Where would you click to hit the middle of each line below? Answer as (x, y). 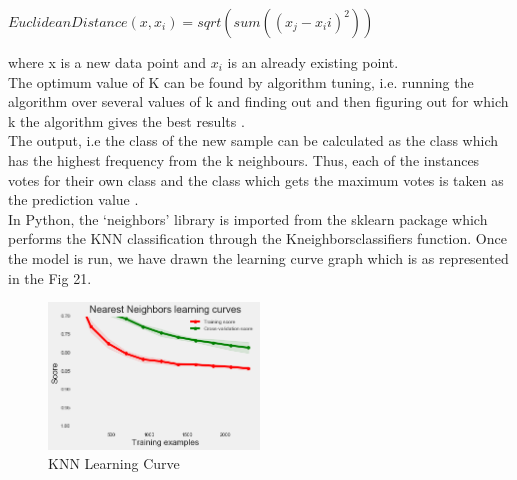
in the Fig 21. (50, 277)
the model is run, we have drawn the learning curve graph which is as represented (258, 257)
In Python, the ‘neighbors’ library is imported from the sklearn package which (248, 218)
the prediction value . (73, 199)
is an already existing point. (313, 62)
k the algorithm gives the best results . (126, 120)
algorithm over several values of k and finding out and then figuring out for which (258, 101)
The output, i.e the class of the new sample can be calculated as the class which (253, 140)
